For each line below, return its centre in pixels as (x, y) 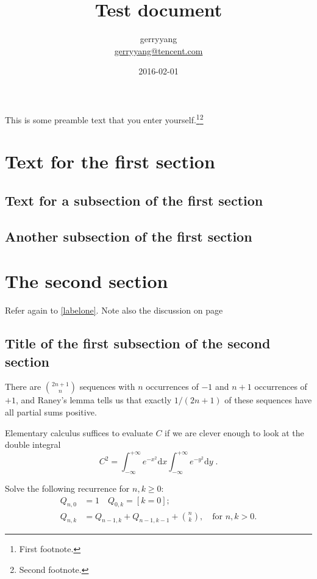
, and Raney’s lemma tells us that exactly (94, 400)
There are (23, 387)
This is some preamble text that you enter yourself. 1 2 (104, 118)
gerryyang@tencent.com (158, 50)
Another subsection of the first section (129, 236)
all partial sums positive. (51, 412)
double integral (33, 444)
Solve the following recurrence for (67, 488)
